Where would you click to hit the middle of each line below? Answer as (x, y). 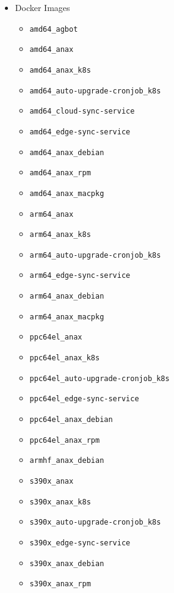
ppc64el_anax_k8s (65, 358)
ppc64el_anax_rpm (65, 440)
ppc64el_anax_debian (71, 420)
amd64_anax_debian (67, 152)
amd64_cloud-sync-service (82, 111)
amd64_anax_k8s (60, 70)
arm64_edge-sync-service (80, 276)
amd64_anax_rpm (60, 173)
